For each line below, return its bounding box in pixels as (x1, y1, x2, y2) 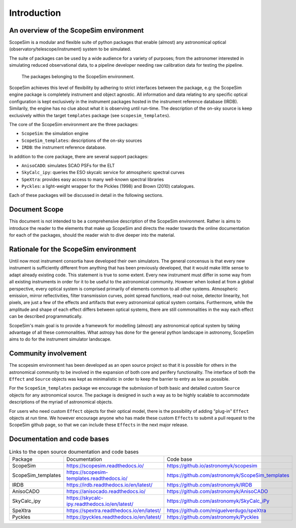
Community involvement (9, 349, 87, 358)
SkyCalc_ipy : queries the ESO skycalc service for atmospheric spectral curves (21, 170, 185, 176)
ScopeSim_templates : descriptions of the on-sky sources (21, 137, 143, 143)
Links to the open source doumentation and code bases (9, 448, 139, 455)
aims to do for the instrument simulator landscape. (9, 336, 112, 342)
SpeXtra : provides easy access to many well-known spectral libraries (21, 176, 164, 182)
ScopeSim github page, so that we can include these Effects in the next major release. (9, 422, 188, 428)
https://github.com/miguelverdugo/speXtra (167, 507, 266, 514)
